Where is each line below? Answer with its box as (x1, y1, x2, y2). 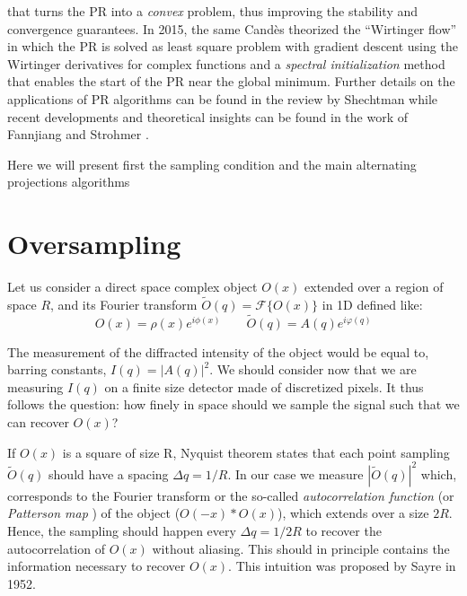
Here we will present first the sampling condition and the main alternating (7, 154, 417, 173)
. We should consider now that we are (209, 360, 417, 379)
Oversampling (7, 225, 181, 262)
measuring (7, 377, 64, 396)
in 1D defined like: (322, 294, 423, 313)
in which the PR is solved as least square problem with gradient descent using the (7, 37, 458, 56)
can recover (7, 413, 69, 432)
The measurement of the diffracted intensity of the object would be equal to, (7, 342, 429, 361)
